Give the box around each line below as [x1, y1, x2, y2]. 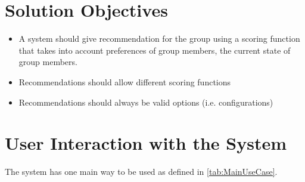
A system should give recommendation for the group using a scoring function [18, 32, 300, 45]
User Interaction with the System [5, 131, 287, 155]
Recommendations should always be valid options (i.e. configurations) [18, 95, 273, 108]
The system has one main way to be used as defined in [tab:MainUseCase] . [5, 165, 278, 178]
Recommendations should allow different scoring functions [18, 75, 231, 88]
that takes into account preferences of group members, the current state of [18, 44, 291, 56]
